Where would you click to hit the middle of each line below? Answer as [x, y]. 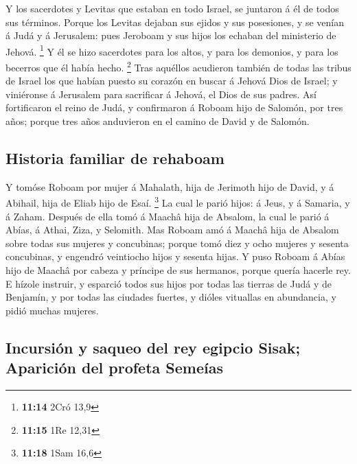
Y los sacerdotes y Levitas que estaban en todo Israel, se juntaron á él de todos [172, 8]
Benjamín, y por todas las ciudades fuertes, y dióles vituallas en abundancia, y [171, 297]
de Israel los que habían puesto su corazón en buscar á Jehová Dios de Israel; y [172, 81]
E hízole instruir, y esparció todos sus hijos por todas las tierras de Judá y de [169, 283]
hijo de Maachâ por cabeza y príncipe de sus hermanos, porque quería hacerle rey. [178, 270]
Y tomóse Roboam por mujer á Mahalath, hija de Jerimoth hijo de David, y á [170, 186]
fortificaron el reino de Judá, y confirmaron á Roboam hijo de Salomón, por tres [174, 107]
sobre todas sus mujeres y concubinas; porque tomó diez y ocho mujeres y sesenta [177, 243]
